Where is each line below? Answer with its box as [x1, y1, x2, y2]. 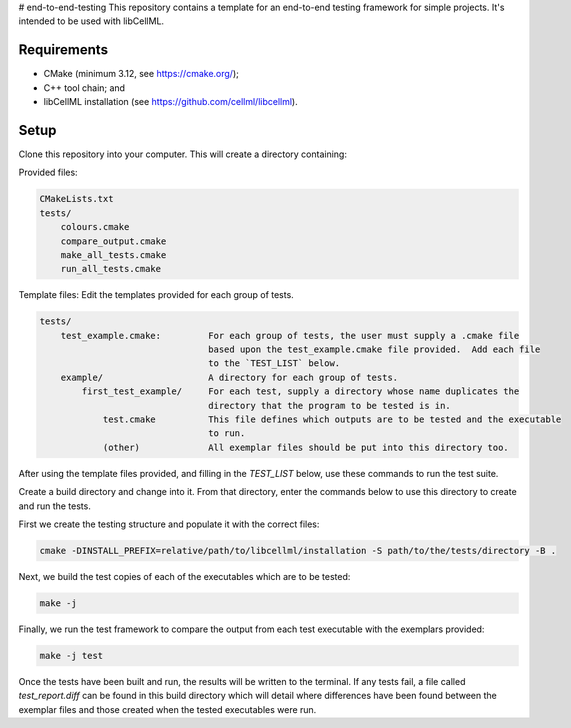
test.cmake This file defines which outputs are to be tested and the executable [102, 414, 562, 425]
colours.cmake [60, 221, 130, 233]
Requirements [18, 41, 109, 59]
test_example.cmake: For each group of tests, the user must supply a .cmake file [60, 330, 520, 341]
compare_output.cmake [60, 235, 167, 247]
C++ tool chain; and [43, 81, 125, 94]
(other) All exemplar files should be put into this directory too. [102, 441, 509, 453]
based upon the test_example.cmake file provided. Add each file [208, 344, 541, 355]
